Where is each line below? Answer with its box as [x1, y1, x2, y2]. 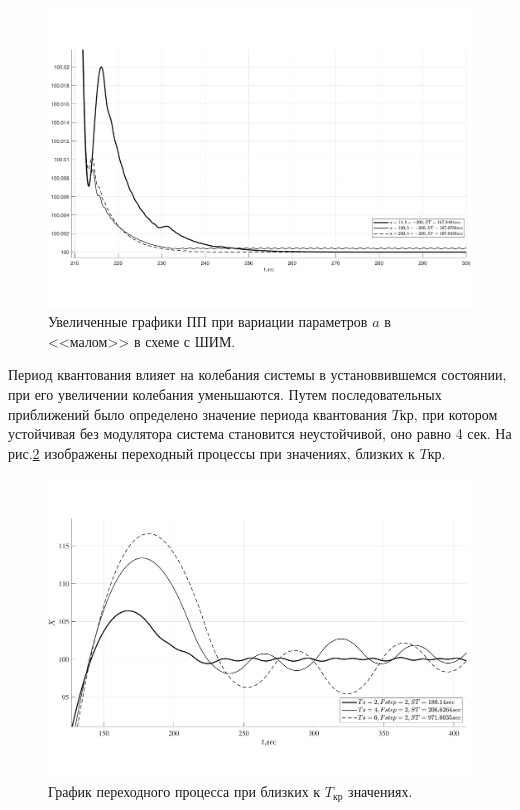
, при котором [413, 403, 498, 424]
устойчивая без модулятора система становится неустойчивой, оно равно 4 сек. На [8, 423, 512, 444]
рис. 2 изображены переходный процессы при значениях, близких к [8, 442, 415, 463]
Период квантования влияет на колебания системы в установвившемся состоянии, [8, 364, 507, 385]
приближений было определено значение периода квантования [8, 403, 387, 424]
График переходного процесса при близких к [48, 780, 321, 801]
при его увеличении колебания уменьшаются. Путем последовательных [8, 384, 442, 405]
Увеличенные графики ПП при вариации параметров [48, 311, 368, 332]
